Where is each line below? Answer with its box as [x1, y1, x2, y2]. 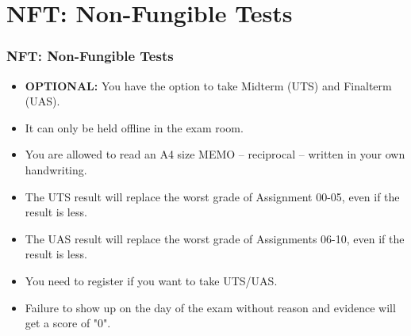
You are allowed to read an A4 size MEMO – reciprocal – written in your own [25, 146, 405, 162]
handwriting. [25, 161, 87, 178]
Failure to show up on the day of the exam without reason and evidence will [25, 299, 396, 315]
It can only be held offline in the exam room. [25, 119, 244, 136]
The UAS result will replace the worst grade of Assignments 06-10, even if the [25, 230, 405, 246]
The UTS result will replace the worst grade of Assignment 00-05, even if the [25, 188, 400, 204]
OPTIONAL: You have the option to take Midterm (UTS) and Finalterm [25, 77, 392, 94]
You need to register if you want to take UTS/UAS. [25, 272, 278, 288]
